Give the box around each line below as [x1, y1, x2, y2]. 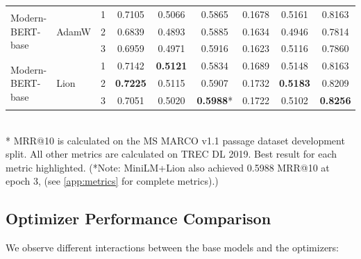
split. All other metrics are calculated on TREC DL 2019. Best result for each [6, 147, 337, 161]
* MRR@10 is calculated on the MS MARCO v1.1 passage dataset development [6, 133, 345, 147]
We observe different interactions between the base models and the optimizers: [6, 240, 339, 255]
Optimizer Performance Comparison [6, 208, 271, 229]
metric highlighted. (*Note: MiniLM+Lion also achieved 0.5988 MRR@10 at [6, 160, 330, 174]
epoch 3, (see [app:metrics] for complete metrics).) [6, 174, 219, 188]
